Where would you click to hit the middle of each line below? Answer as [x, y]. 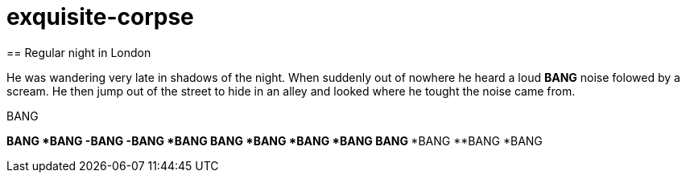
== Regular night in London [79, 52]
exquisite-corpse [100, 17]
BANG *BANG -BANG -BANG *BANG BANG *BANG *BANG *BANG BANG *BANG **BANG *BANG [275, 140]
